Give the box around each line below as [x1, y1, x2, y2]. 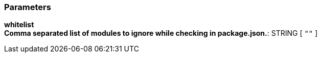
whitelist [4, 20, 34, 29]
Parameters [4, 2, 51, 12]
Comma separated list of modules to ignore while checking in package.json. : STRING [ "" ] [4, 29, 318, 38]
